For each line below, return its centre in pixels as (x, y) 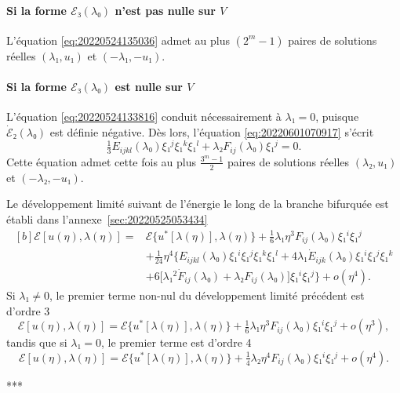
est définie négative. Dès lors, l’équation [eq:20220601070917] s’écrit (212, 131)
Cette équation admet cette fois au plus (102, 161)
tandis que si (37, 342)
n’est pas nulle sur (165, 10)
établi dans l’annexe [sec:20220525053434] (107, 218)
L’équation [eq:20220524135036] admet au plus (118, 40)
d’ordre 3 (28, 310)
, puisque (337, 116)
